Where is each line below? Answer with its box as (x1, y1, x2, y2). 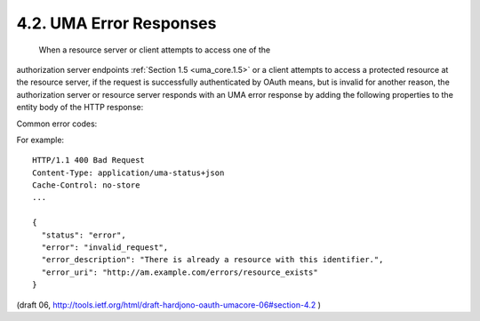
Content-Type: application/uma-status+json (32, 167, 225, 178)
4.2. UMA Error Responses (16, 13, 217, 33)
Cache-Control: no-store (32, 181, 140, 190)
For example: (16, 134, 65, 145)
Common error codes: (16, 118, 98, 129)
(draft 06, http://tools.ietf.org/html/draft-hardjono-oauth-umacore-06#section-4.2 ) (16, 299, 322, 310)
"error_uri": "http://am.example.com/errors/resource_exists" (41, 267, 319, 277)
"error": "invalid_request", (41, 243, 169, 253)
